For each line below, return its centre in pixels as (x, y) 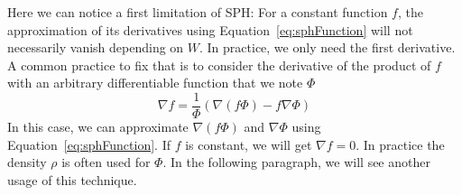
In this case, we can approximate (98, 127)
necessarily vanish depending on (96, 47)
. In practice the (400, 144)
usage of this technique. (72, 179)
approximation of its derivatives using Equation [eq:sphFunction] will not (210, 29)
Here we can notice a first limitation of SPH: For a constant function (198, 12)
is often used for (106, 162)
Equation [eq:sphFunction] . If (89, 144)
